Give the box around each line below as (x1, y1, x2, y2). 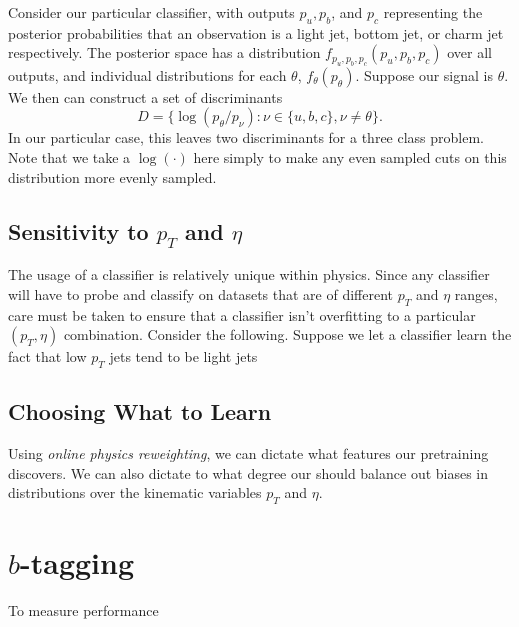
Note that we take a (8, 146, 131, 167)
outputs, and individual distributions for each (8, 64, 287, 85)
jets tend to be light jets (109, 346, 258, 367)
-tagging (20, 542, 135, 583)
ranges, (454, 283, 498, 304)
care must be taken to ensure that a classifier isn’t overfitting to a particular (8, 304, 476, 325)
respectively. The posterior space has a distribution (8, 42, 321, 63)
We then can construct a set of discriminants (8, 86, 283, 107)
